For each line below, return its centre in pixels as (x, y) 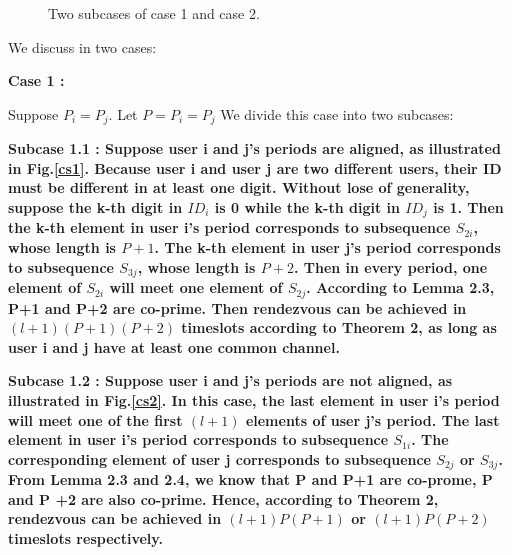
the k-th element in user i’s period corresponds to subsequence (229, 227)
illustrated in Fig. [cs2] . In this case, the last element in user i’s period (254, 399)
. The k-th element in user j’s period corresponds (327, 247)
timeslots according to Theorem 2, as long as (339, 327)
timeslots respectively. (85, 537)
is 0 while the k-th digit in (307, 207)
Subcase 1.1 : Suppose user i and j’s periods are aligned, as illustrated (254, 148)
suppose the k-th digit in (95, 207)
